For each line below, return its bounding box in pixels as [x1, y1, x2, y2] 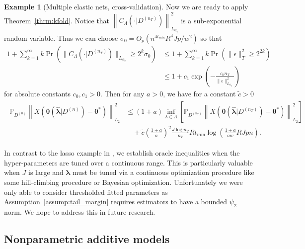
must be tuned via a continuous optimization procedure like [72, 167, 254, 177]
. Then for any [100, 88, 145, 98]
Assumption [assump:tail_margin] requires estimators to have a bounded [4, 196, 228, 207]
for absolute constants [4, 88, 71, 98]
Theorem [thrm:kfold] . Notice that [4, 15, 110, 25]
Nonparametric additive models [4, 231, 170, 246]
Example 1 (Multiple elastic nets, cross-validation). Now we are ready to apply [4, 1, 248, 11]
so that [200, 32, 222, 43]
